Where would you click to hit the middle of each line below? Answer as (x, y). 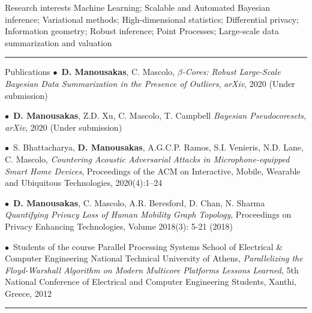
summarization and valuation (58, 42)
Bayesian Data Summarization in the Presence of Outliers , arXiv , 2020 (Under (150, 83)
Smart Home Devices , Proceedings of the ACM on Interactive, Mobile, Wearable (153, 171)
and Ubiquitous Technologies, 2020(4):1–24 (84, 183)
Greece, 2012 (28, 293)
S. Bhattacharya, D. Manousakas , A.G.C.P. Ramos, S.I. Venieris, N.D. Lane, (158, 147)
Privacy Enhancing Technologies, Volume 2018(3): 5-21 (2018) (119, 226)
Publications (28, 72)
